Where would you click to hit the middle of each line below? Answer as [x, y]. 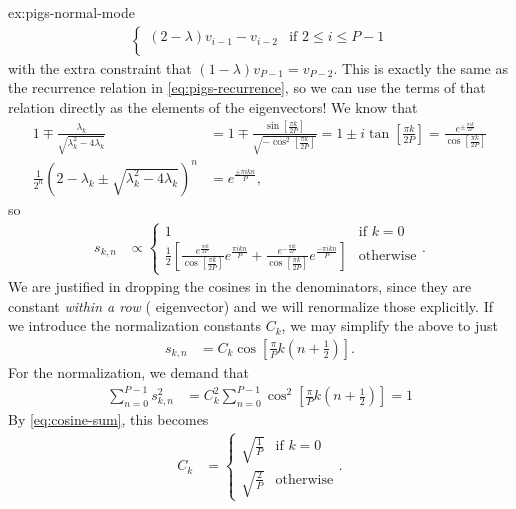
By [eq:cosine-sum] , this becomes [108, 419]
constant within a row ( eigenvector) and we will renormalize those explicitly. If [250, 305]
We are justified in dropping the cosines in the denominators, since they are [240, 286]
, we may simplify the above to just [389, 325]
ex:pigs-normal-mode [71, 12]
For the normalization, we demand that [129, 371]
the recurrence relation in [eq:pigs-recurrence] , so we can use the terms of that [247, 87]
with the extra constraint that [100, 67]
